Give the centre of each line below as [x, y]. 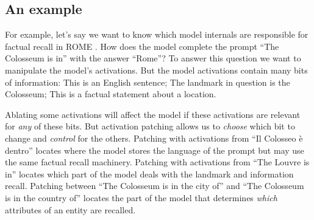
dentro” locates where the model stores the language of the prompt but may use [155, 150]
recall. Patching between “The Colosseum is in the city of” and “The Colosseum [155, 186]
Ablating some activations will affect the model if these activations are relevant [153, 114]
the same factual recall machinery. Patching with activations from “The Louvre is [157, 162]
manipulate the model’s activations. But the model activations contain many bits [156, 70]
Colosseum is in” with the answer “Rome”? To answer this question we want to [153, 58]
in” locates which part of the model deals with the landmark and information [149, 174]
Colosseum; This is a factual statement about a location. [111, 94]
